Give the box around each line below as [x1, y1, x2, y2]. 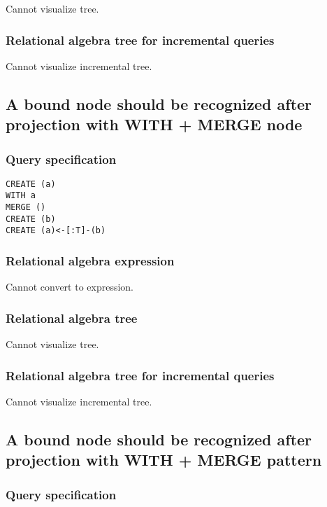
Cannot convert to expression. [6, 279, 134, 294]
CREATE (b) [6, 214, 56, 224]
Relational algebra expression [6, 252, 175, 269]
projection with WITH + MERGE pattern [6, 449, 322, 471]
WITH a [6, 190, 36, 201]
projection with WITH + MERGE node [6, 113, 303, 135]
